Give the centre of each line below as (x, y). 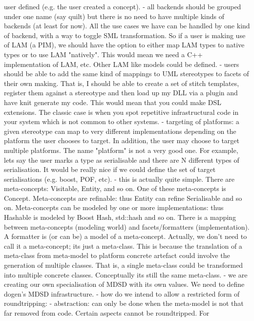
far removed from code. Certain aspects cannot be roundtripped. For (107, 313)
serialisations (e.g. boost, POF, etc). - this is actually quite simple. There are (119, 179)
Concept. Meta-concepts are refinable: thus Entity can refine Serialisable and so (123, 198)
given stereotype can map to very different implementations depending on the (120, 131)
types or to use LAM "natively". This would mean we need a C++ (103, 54)
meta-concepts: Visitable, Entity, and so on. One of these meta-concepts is (115, 188)
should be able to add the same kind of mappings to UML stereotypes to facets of (127, 74)
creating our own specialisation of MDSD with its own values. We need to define (124, 284)
